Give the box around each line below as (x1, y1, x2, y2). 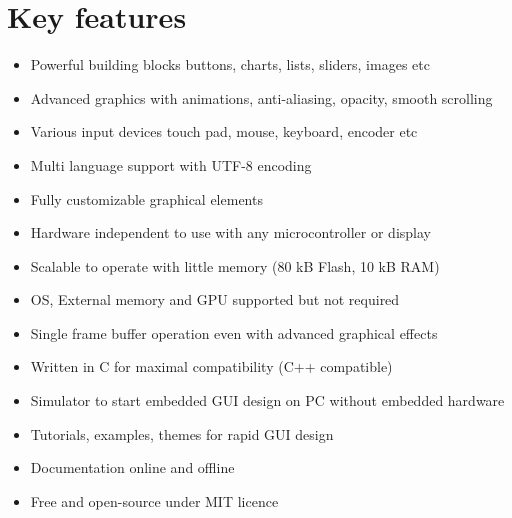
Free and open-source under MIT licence (30, 490, 279, 511)
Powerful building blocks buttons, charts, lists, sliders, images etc (30, 54, 430, 75)
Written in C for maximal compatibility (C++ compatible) (30, 356, 393, 377)
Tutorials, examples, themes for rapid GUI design (30, 423, 334, 444)
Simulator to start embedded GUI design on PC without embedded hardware (30, 390, 505, 411)
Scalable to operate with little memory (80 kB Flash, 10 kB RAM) (30, 255, 440, 276)
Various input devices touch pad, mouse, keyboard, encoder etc (30, 121, 418, 142)
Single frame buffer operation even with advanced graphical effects (30, 322, 438, 343)
